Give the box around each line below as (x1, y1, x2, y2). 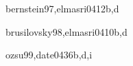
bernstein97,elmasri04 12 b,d (5, 1, 119, 15)
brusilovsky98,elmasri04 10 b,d (5, 24, 128, 38)
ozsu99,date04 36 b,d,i (5, 47, 93, 62)
